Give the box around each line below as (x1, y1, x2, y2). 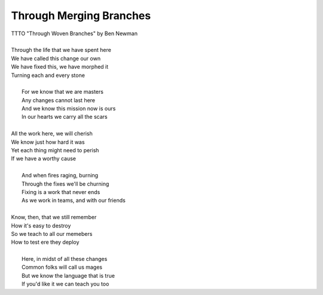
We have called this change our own (11, 54, 101, 62)
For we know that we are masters (22, 88, 104, 96)
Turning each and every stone (11, 72, 85, 79)
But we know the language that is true (22, 272, 115, 279)
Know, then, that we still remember (11, 214, 97, 221)
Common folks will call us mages (22, 263, 103, 271)
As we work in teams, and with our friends (22, 197, 126, 204)
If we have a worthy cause (11, 155, 76, 162)
